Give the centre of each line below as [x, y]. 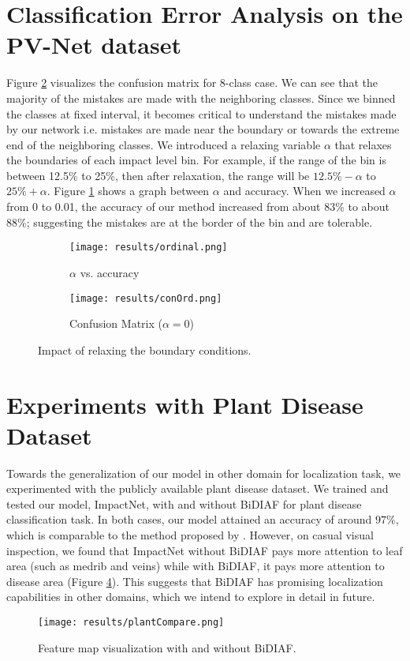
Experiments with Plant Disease [185, 404]
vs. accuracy [110, 272]
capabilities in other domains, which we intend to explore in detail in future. [191, 597]
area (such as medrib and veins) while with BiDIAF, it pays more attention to [196, 566]
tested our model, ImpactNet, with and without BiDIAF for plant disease [184, 503]
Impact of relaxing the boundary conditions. [145, 349]
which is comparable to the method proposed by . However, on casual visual [190, 535]
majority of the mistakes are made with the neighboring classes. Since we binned [201, 98]
